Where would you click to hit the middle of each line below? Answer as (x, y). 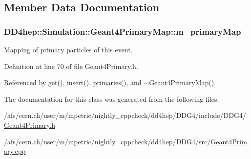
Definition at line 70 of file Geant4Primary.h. (71, 66)
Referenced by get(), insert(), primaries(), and (73, 82)
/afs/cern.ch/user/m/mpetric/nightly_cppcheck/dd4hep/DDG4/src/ (107, 141)
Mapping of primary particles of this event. (68, 49)
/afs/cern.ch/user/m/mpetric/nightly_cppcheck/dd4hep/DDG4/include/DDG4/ (125, 115)
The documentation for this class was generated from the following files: (112, 99)
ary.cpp (15, 151)
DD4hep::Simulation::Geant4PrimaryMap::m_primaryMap (123, 31)
